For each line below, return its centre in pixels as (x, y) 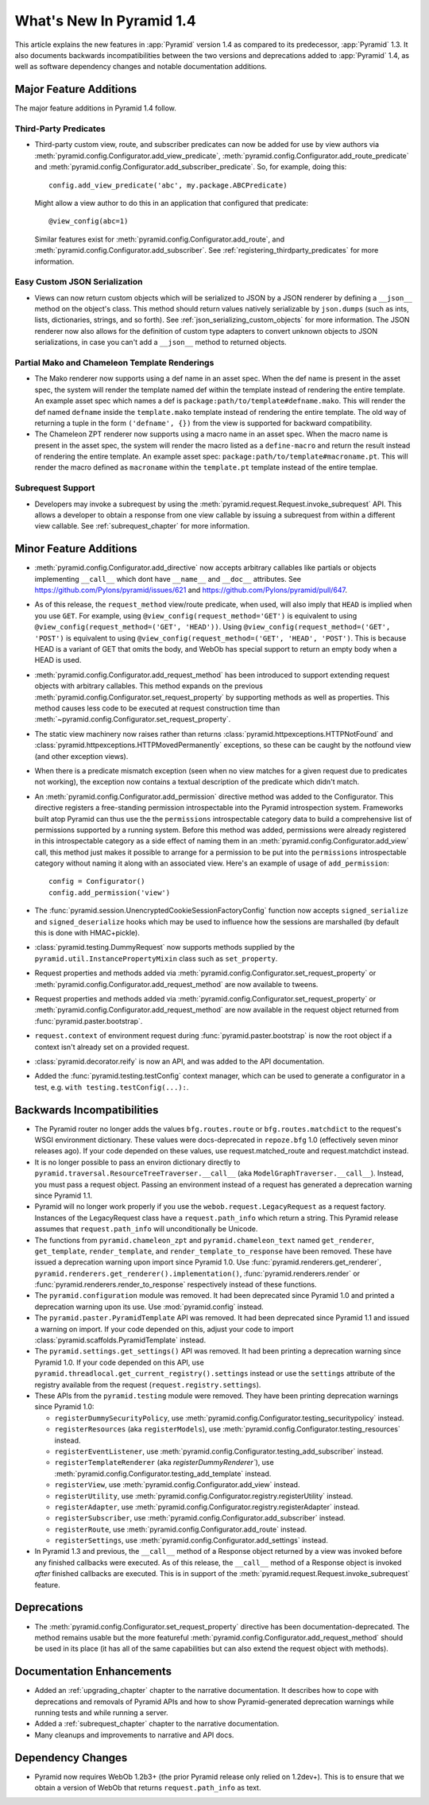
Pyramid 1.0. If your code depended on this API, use (119, 1362)
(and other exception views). (81, 756)
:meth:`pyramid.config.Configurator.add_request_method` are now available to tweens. (176, 984)
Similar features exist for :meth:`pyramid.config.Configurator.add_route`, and (160, 239)
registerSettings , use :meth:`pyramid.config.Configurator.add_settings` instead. (191, 1540)
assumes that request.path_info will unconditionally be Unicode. (146, 1229)
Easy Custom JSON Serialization (79, 282)
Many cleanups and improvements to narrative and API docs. (134, 1735)
